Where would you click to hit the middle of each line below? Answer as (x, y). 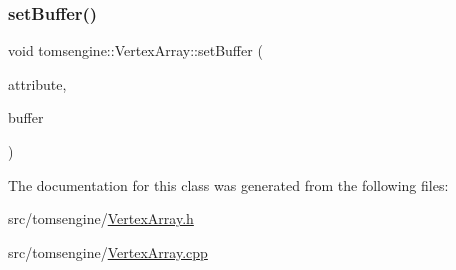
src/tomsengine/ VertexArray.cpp (108, 251)
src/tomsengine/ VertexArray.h (101, 218)
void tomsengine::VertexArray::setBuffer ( (135, 50)
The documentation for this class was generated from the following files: (228, 184)
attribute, (37, 83)
